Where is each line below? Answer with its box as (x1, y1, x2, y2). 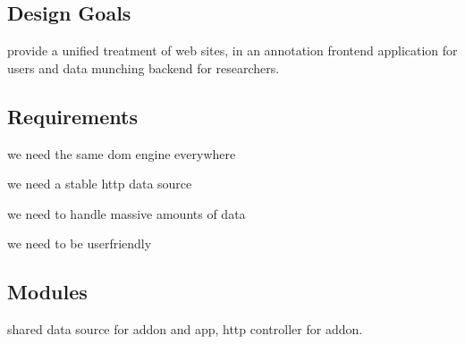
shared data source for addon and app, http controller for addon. (7, 320, 363, 339)
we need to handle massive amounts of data (7, 204, 246, 222)
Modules (7, 278, 88, 306)
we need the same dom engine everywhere (7, 144, 236, 163)
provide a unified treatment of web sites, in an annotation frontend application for (7, 41, 458, 60)
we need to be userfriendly (7, 234, 152, 253)
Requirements (7, 102, 138, 130)
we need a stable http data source (7, 174, 192, 193)
